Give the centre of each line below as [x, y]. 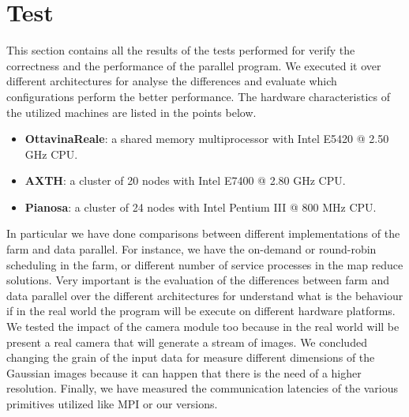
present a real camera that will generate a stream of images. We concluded [187, 342]
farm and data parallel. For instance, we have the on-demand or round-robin [191, 249]
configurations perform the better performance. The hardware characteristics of [198, 96]
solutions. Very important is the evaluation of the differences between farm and [198, 280]
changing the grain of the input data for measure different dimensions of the [191, 357]
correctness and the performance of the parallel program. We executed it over [194, 65]
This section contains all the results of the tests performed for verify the [181, 50]
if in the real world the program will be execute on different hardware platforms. [201, 311]
